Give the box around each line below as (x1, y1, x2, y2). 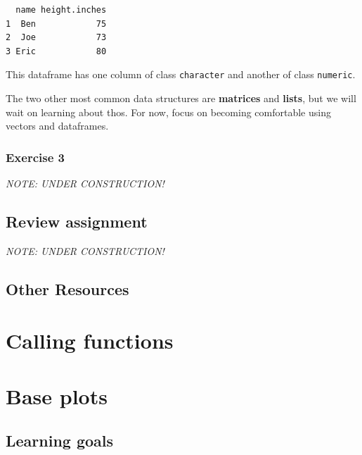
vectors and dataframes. (6, 118, 109, 133)
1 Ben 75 (6, 18, 107, 29)
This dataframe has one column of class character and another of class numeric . (6, 67, 356, 82)
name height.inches (15, 5, 107, 15)
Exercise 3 (6, 148, 65, 166)
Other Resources (6, 278, 129, 299)
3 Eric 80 (6, 46, 107, 56)
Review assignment (6, 211, 148, 232)
